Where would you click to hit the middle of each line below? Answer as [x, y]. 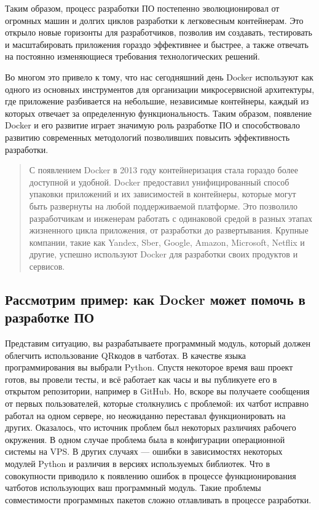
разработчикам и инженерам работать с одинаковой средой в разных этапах [171, 218]
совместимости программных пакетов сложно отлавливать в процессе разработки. [158, 499]
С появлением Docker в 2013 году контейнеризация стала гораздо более [163, 170]
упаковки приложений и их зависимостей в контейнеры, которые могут [163, 194]
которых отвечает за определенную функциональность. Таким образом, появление [159, 113]
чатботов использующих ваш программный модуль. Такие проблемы [133, 488]
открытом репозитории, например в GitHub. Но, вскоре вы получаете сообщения [157, 391]
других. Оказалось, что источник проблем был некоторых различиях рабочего [151, 427]
